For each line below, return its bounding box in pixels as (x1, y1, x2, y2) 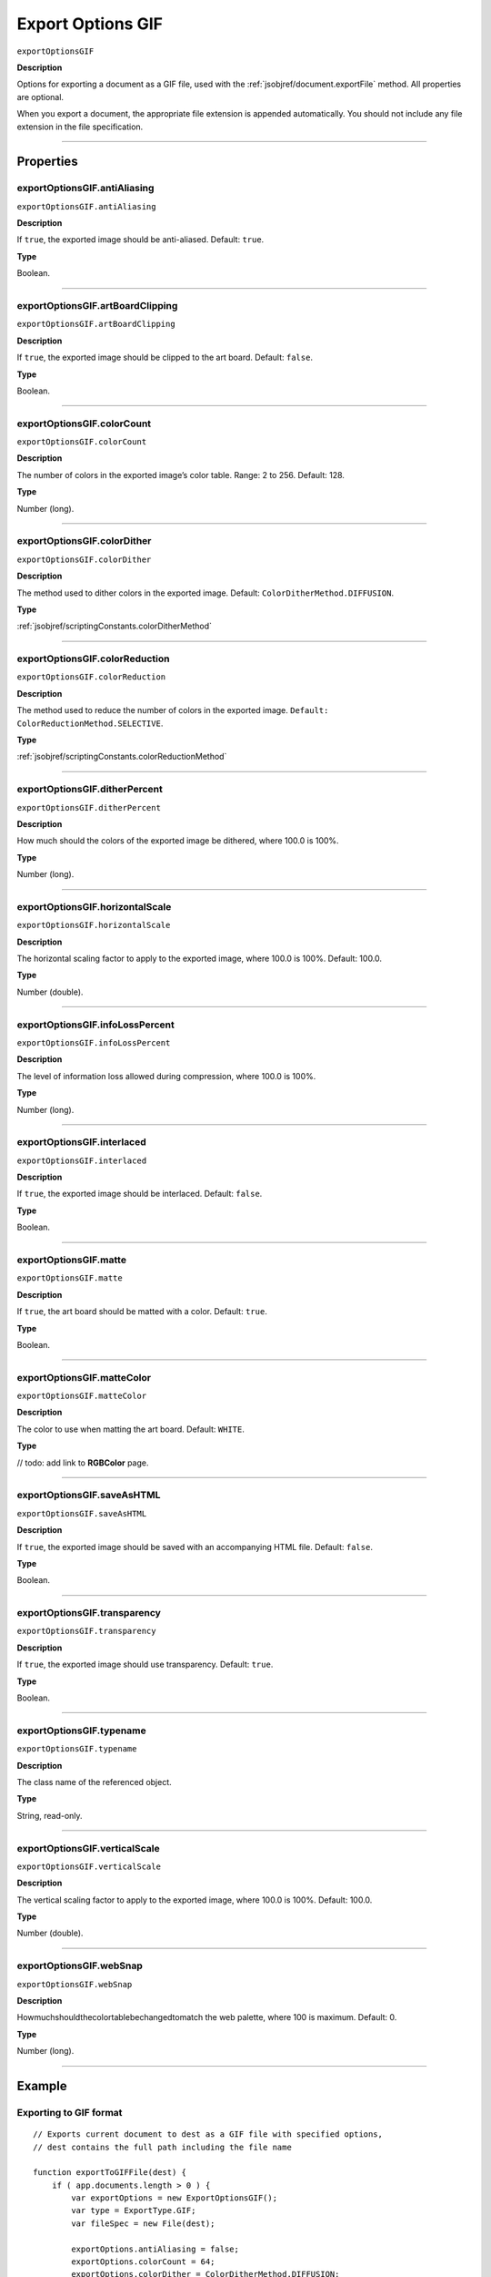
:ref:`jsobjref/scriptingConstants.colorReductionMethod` (16, 751, 227, 762)
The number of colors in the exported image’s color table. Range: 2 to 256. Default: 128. (16, 469, 346, 480)
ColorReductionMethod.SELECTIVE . (16, 718, 164, 729)
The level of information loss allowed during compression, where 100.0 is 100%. (16, 1070, 316, 1081)
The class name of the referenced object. (16, 1776, 172, 1787)
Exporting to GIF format (16, 2106, 123, 2119)
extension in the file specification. (16, 121, 144, 132)
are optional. (16, 91, 64, 102)
